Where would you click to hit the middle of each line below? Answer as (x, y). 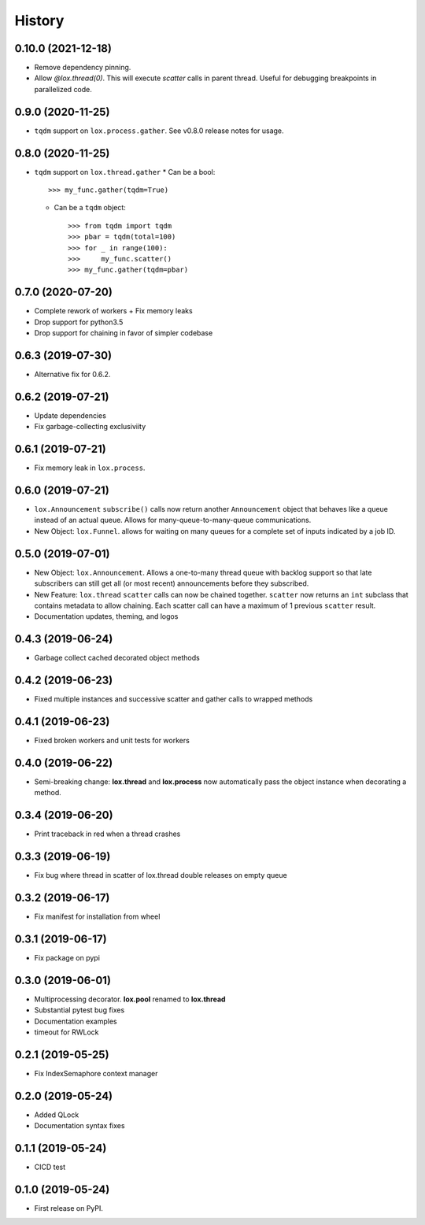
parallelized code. (63, 89)
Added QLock (57, 1115)
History (39, 20)
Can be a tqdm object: (90, 208)
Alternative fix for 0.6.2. (72, 374)
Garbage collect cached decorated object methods (117, 658)
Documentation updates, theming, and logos (106, 616)
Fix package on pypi (67, 957)
